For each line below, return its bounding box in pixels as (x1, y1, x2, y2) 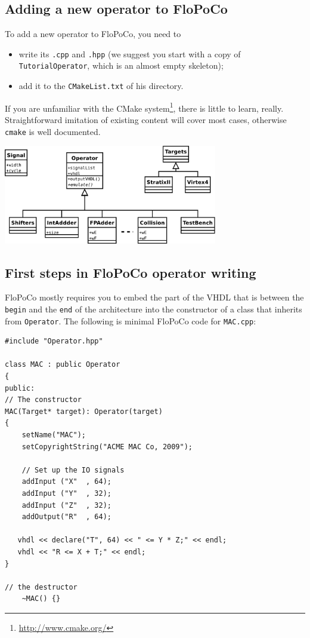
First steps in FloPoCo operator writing (5, 263, 256, 281)
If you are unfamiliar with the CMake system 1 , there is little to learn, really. (5, 100, 284, 114)
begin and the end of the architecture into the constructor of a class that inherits (5, 302, 302, 315)
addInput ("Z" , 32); (21, 501, 111, 510)
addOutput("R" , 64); (21, 513, 111, 522)
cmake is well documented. (5, 125, 101, 137)
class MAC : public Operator (5, 360, 120, 369)
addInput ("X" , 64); (21, 477, 111, 486)
